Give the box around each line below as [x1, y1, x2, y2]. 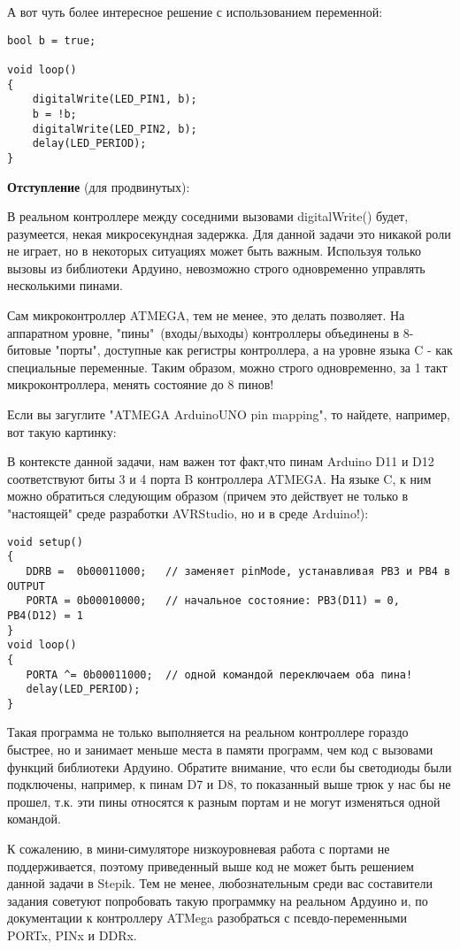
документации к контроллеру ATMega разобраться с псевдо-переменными [7, 908, 407, 927]
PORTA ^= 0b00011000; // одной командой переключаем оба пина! [26, 668, 413, 681]
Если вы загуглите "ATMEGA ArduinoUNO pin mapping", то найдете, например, [7, 405, 450, 424]
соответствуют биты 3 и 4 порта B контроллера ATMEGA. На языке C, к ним [7, 469, 432, 487]
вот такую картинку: [7, 422, 117, 441]
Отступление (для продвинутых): [7, 177, 190, 195]
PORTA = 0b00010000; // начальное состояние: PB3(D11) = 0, [26, 594, 400, 608]
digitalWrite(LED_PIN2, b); [32, 122, 197, 135]
